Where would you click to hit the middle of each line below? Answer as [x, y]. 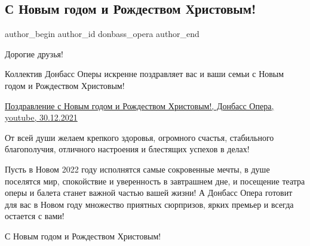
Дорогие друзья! [34, 53]
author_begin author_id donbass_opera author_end [102, 34]
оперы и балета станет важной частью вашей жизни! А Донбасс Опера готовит [149, 193]
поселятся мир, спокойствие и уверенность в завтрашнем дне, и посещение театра [155, 181]
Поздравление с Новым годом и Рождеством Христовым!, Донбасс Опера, [139, 105]
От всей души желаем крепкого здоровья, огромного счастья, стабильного [139, 137]
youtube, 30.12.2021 [41, 117]
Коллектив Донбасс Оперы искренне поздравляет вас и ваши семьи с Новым [145, 74]
